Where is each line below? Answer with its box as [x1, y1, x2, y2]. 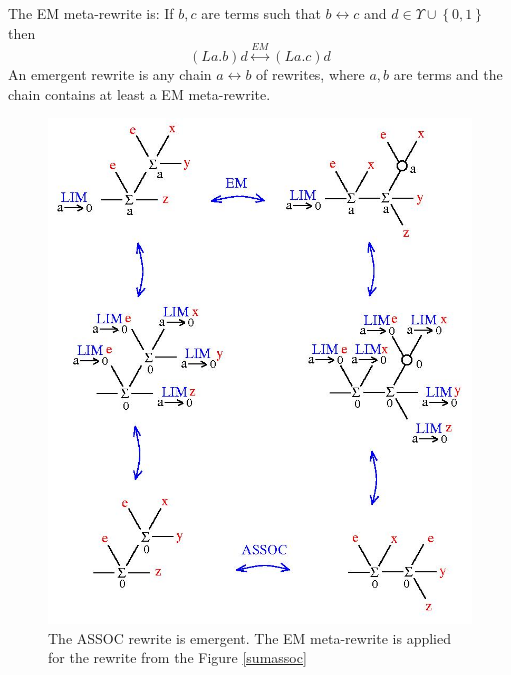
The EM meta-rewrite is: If [8, 3, 174, 23]
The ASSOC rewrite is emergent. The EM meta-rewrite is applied [48, 627, 452, 648]
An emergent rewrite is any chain [8, 63, 212, 84]
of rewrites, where [256, 63, 365, 84]
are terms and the [393, 63, 503, 84]
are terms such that [201, 3, 321, 23]
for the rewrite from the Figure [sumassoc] [48, 647, 307, 668]
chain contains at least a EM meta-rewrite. [8, 83, 271, 104]
